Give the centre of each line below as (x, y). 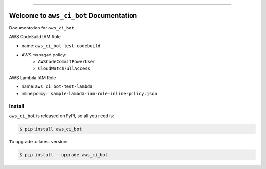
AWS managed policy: (44, 55)
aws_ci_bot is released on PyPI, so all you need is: (62, 116)
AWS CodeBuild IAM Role (35, 36)
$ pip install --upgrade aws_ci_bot (64, 155)
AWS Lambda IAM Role (33, 77)
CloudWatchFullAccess (64, 69)
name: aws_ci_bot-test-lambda (57, 86)
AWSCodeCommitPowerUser (67, 62)
